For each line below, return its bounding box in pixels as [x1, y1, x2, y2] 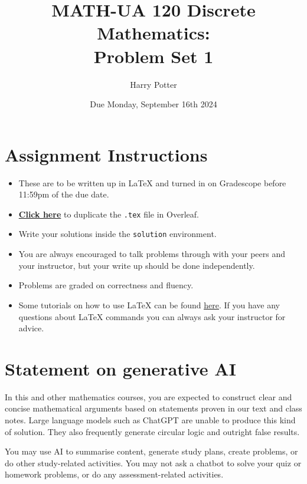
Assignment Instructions [5, 142, 208, 166]
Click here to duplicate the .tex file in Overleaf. [18, 208, 199, 220]
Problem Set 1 [93, 44, 214, 68]
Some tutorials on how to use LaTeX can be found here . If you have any [18, 298, 280, 311]
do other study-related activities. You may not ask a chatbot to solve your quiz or [5, 456, 302, 469]
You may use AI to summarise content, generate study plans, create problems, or [5, 445, 298, 457]
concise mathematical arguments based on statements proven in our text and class [5, 402, 302, 414]
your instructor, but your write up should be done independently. [18, 259, 255, 271]
